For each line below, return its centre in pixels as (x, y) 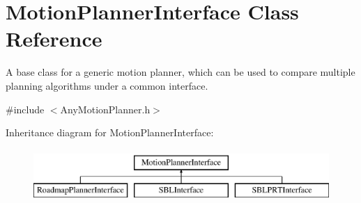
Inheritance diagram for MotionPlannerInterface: (110, 132)
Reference (54, 39)
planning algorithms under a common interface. (107, 85)
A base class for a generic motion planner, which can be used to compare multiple (180, 72)
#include (25, 109)
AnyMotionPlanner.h (105, 109)
